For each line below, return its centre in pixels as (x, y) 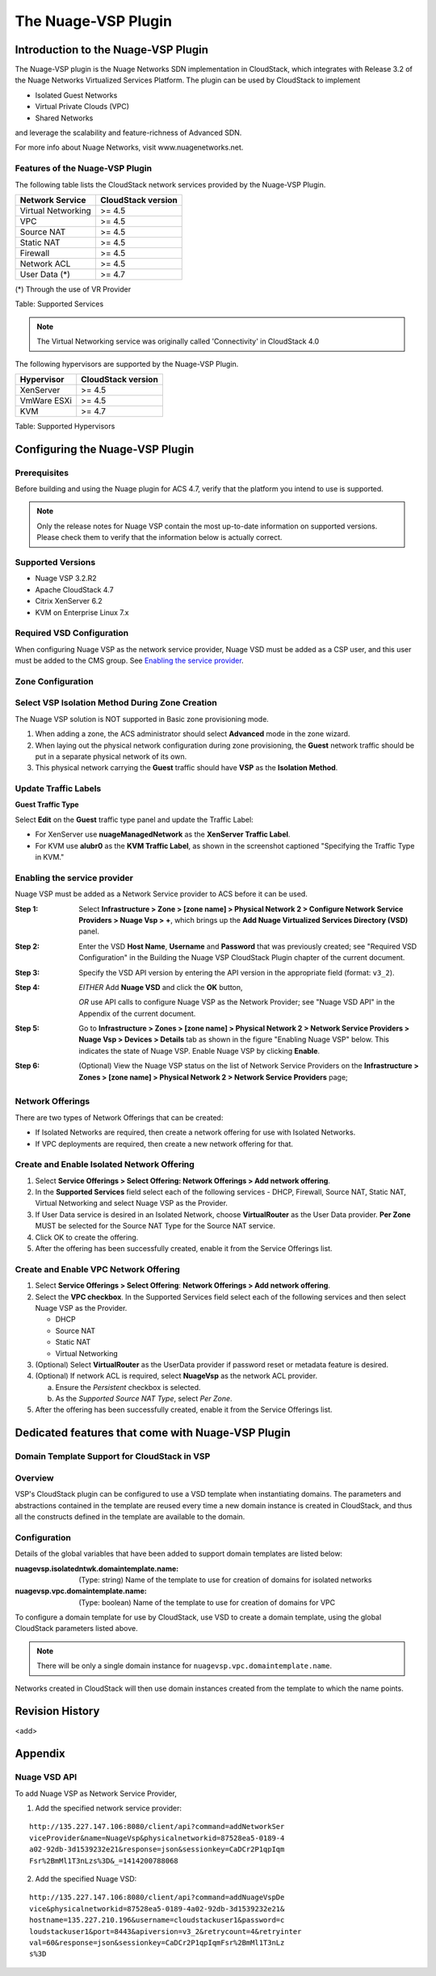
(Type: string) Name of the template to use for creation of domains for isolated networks (225, 1579)
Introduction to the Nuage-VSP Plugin (112, 50)
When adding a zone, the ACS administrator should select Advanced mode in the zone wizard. (193, 734)
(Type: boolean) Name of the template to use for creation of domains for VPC (207, 1602)
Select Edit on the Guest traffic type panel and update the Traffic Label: (134, 819)
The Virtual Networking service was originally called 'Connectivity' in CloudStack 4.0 (178, 341)
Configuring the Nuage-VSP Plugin (105, 449)
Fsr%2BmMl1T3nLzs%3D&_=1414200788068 (104, 1860)
